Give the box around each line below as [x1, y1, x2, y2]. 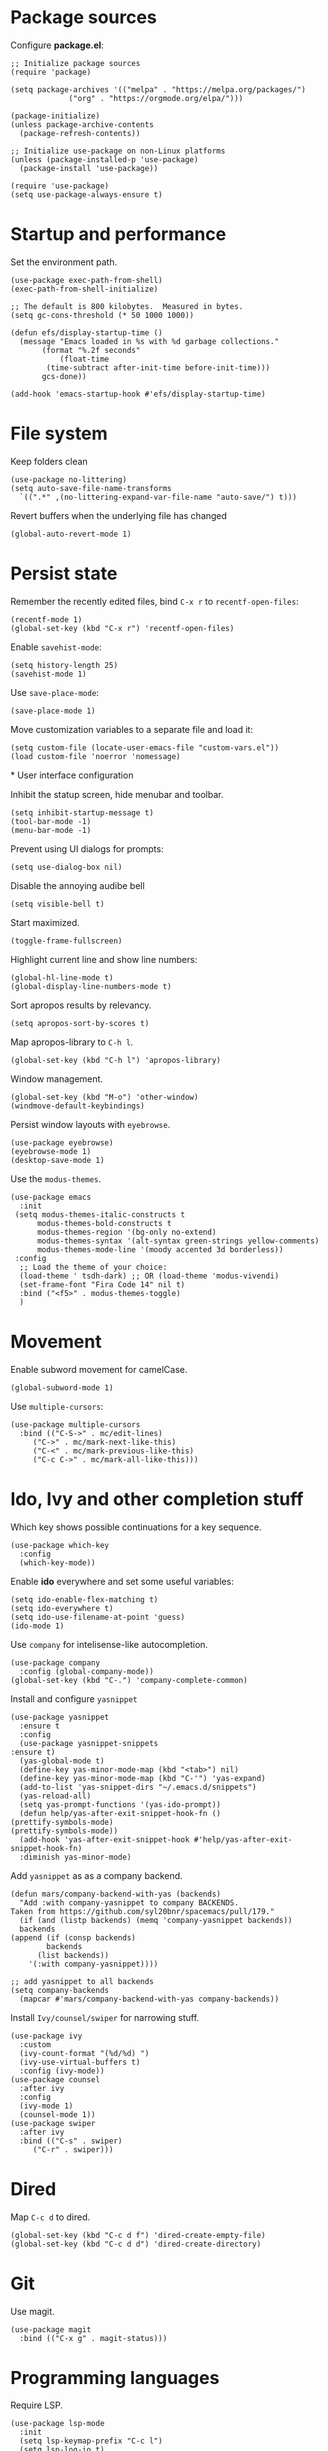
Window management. [10, 1072, 103, 1085]
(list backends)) [36, 1950, 110, 1960]
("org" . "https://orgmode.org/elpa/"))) [68, 93, 244, 103]
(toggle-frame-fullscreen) [10, 936, 123, 946]
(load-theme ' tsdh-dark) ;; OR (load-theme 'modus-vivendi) [19, 1271, 280, 1281]
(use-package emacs [10, 1192, 92, 1202]
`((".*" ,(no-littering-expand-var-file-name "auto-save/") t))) [19, 492, 298, 502]
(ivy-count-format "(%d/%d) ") [19, 2048, 150, 2058]
